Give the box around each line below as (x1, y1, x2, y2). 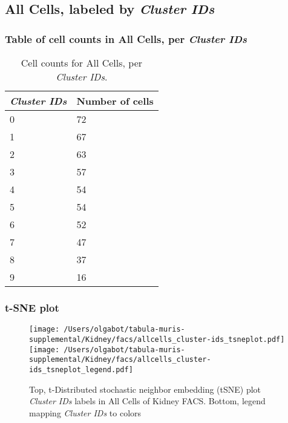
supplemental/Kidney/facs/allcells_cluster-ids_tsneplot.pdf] (29, 335, 285, 344)
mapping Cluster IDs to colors (29, 406, 142, 419)
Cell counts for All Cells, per (21, 56, 143, 70)
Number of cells (76, 94, 154, 108)
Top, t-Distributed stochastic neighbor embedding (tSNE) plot (29, 382, 261, 395)
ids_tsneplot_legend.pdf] (29, 365, 133, 374)
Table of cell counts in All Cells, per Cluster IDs (5, 31, 247, 46)
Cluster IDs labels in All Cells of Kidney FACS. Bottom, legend (29, 395, 266, 407)
